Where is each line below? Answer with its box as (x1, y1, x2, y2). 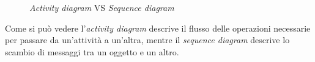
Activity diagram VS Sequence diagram (29, 1, 174, 13)
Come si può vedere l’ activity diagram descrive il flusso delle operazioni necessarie (5, 21, 311, 34)
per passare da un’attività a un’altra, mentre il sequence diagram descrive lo (5, 33, 290, 46)
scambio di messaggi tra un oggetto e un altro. (5, 45, 179, 58)
